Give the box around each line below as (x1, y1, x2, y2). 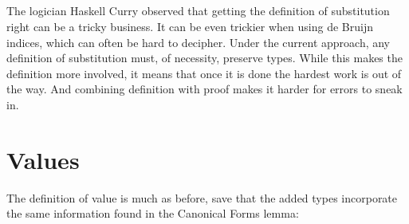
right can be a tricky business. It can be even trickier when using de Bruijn (6, 18, 373, 34)
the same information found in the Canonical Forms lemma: (6, 205, 299, 222)
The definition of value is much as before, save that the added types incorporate (6, 189, 398, 206)
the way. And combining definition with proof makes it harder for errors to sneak (6, 81, 403, 97)
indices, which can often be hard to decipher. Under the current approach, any (6, 33, 391, 50)
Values (6, 143, 80, 175)
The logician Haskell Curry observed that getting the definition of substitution (6, 2, 390, 19)
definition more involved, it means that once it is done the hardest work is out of (6, 65, 402, 81)
